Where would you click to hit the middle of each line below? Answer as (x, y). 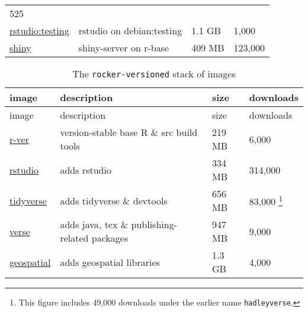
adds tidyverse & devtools (114, 200)
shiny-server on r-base (124, 48)
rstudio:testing (39, 30)
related (74, 238)
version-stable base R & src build (129, 132)
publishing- (154, 224)
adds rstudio (86, 170)
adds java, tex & (94, 224)
